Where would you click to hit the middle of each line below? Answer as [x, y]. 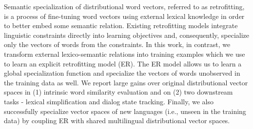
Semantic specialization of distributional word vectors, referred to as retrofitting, [124, 6]
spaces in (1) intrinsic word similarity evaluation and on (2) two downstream [118, 92]
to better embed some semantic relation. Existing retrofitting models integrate [121, 25]
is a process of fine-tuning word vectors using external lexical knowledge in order [124, 16]
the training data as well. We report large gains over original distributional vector [126, 82]
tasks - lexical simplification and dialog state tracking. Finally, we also [109, 101]
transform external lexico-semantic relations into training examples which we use [125, 54]
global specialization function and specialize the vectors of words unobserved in [122, 73]
